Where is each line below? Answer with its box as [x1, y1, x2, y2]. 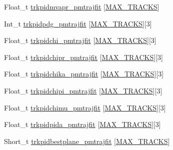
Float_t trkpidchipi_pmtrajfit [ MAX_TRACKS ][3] [4, 85, 162, 95]
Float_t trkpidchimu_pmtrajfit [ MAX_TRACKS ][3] [4, 102, 166, 112]
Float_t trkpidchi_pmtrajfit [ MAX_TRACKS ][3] [4, 35, 156, 45]
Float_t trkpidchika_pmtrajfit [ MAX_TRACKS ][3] [4, 68, 164, 79]
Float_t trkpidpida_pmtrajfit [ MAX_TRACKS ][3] [4, 119, 161, 129]
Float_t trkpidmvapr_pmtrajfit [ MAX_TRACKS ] [4, 1, 159, 11]
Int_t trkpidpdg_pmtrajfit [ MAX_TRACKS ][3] [4, 18, 152, 28]
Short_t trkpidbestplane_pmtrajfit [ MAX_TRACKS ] [4, 135, 170, 146]
